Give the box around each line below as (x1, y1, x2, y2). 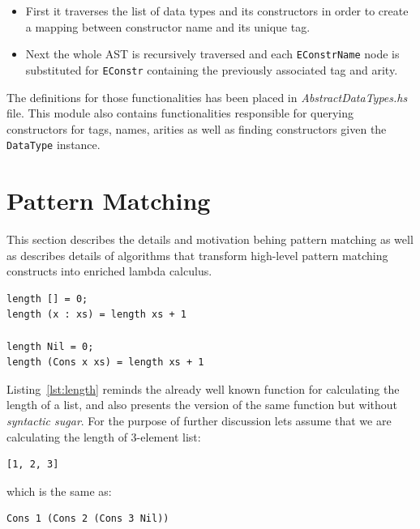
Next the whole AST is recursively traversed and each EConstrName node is (25, 45, 400, 62)
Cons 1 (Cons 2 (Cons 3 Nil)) (6, 513, 169, 525)
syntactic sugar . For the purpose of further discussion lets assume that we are (6, 412, 392, 429)
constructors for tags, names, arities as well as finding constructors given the (6, 120, 387, 137)
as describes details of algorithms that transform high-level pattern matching (6, 246, 388, 263)
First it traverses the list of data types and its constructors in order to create (25, 2, 409, 19)
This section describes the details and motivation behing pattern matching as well (6, 231, 414, 248)
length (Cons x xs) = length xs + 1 (6, 356, 204, 369)
